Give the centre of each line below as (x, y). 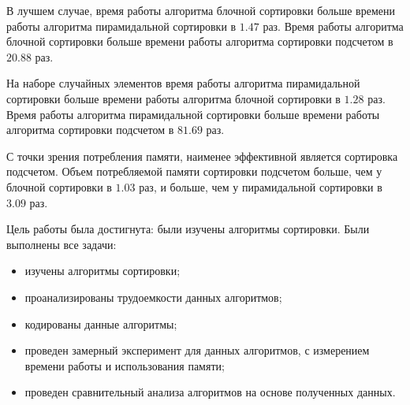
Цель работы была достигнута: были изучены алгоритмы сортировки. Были (188, 229)
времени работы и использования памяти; (125, 365)
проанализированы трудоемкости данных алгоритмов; (153, 297)
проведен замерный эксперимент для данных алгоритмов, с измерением (197, 350)
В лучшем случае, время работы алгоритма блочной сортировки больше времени (201, 10)
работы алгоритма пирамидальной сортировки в (121, 26)
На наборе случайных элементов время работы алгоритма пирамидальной (183, 83)
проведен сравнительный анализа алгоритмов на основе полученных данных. (210, 392)
